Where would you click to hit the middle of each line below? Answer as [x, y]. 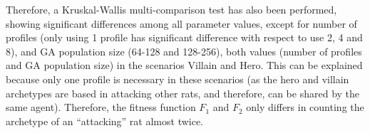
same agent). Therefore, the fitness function [101, 107]
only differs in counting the [305, 107]
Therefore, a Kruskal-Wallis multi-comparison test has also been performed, [171, 9]
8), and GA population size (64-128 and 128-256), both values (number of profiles [184, 51]
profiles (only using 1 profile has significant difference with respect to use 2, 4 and [184, 37]
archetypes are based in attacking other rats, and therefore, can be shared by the [183, 93]
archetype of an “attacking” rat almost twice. [105, 121]
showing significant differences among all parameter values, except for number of [181, 23]
